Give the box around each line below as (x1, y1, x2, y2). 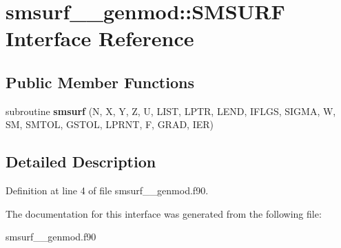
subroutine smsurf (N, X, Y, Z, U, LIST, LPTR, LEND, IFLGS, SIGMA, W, (6, 103, 336, 118)
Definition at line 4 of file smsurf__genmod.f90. (6, 183, 209, 198)
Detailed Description (6, 151, 156, 172)
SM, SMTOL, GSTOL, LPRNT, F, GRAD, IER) (6, 117, 214, 132)
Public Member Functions (6, 71, 194, 92)
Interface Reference (6, 24, 194, 52)
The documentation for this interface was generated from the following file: (6, 206, 322, 220)
